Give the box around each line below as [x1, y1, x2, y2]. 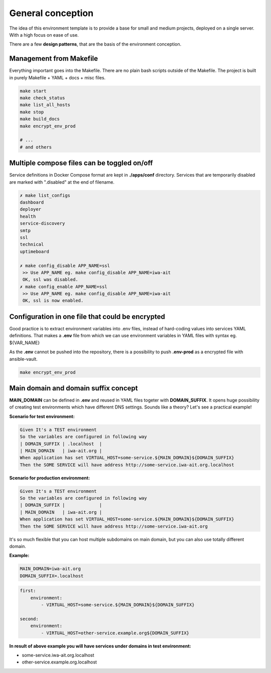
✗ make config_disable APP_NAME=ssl [20, 262, 110, 268]
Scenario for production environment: [9, 475, 90, 481]
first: [20, 588, 36, 594]
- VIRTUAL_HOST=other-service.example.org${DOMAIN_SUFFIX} [41, 630, 190, 636]
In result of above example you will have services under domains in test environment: [9, 643, 191, 649]
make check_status [20, 95, 65, 100]
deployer [20, 206, 42, 212]
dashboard [20, 200, 44, 205]
